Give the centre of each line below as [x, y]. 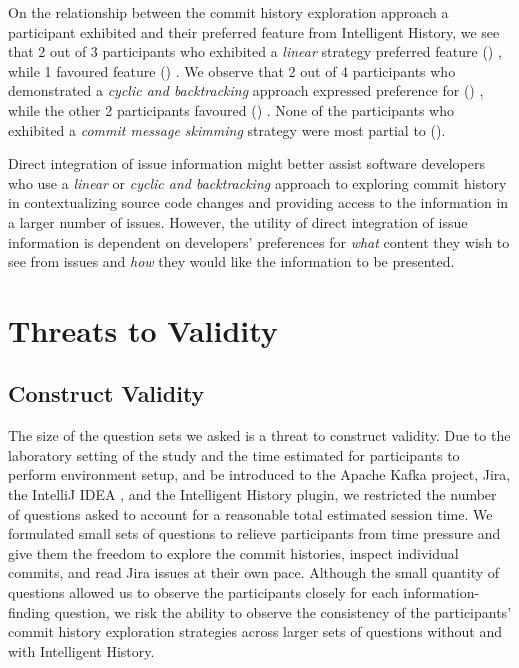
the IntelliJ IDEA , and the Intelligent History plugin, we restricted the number [252, 494]
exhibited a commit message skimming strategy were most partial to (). [227, 129]
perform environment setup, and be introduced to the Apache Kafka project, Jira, [259, 474]
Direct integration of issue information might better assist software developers [246, 163]
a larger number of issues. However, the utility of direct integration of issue [238, 221]
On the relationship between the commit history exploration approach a [228, 12]
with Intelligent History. [81, 650]
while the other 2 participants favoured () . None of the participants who [231, 109]
